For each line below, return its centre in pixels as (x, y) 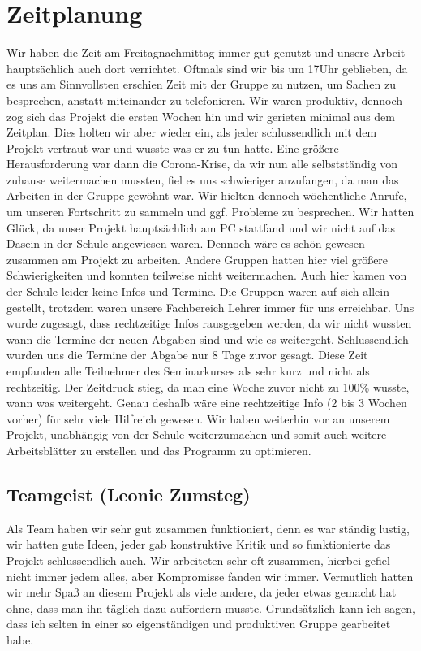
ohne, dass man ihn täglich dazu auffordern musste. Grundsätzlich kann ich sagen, (211, 608)
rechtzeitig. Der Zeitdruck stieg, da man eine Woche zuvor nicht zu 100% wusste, (208, 386)
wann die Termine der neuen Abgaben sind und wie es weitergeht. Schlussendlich (208, 339)
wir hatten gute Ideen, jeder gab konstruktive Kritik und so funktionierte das (199, 544)
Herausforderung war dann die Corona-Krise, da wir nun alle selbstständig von (202, 164)
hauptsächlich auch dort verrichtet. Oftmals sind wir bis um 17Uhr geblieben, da (207, 68)
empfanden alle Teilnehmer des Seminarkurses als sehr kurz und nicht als (188, 371)
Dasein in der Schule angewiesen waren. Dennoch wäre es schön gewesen (186, 243)
